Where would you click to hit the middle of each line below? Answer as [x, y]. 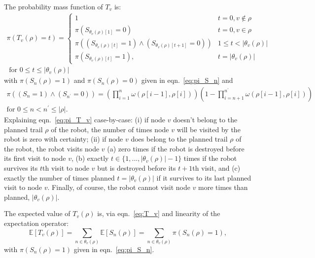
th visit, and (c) [216, 167]
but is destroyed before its [137, 167]
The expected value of [37, 213]
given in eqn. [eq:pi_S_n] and [187, 80]
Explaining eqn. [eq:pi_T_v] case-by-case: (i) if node [85, 119]
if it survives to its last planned [204, 177]
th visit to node [66, 167]
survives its [21, 167]
